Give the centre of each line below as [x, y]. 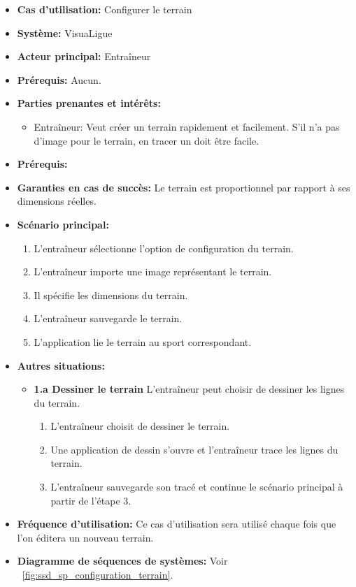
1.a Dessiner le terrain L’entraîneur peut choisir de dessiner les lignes [189, 389]
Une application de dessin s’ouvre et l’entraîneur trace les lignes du [194, 449]
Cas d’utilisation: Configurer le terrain [105, 9]
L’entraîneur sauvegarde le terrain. [108, 318]
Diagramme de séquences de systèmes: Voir [122, 561]
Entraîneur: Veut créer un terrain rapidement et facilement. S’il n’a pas [187, 126]
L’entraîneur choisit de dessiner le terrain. [140, 426]
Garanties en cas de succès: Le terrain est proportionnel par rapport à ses [184, 187]
